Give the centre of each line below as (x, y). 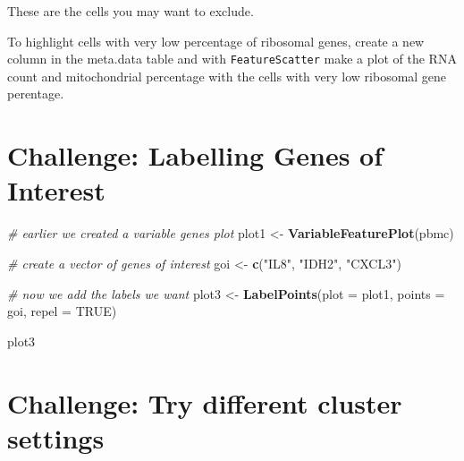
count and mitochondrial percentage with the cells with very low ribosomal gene (227, 76)
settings (56, 437)
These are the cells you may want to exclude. (131, 11)
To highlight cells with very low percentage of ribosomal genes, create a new (216, 41)
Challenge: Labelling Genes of (195, 155)
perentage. (36, 94)
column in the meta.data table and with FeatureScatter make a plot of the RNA (232, 59)
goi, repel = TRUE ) (62, 311)
